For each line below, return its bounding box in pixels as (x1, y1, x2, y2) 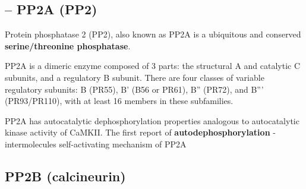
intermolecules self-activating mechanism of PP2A (5, 137, 187, 150)
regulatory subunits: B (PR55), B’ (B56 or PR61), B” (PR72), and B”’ (5, 83, 264, 95)
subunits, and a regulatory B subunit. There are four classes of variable (5, 71, 264, 83)
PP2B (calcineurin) (5, 166, 126, 185)
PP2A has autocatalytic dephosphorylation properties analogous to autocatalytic (5, 114, 299, 127)
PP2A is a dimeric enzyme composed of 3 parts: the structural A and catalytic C (5, 59, 301, 72)
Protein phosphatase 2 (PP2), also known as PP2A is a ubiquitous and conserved (5, 28, 301, 40)
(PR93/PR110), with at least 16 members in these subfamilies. (5, 94, 234, 107)
